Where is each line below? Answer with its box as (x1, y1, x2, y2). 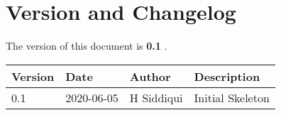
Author (129, 67, 171, 84)
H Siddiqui (129, 89, 183, 106)
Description (194, 67, 260, 84)
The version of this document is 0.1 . (6, 38, 167, 53)
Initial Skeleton (194, 89, 270, 106)
